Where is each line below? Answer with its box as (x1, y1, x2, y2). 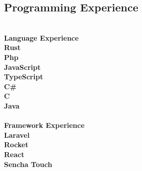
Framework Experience (4, 120, 85, 130)
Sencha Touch (4, 159, 52, 169)
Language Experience (4, 32, 79, 43)
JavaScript (4, 61, 41, 72)
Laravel (4, 129, 30, 140)
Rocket (4, 139, 28, 150)
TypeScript (4, 71, 43, 82)
